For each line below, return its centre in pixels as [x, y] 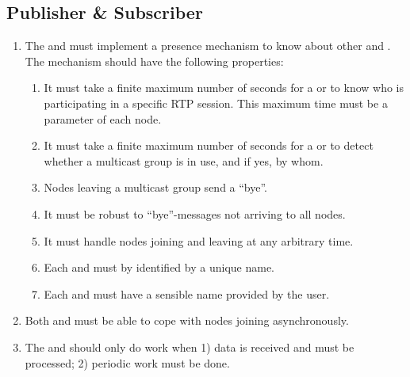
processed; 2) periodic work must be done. [127, 362]
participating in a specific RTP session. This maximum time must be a [216, 103]
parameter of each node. [103, 118]
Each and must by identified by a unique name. [159, 267]
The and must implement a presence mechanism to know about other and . [208, 46]
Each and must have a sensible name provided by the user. [187, 293]
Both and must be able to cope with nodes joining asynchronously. [187, 320]
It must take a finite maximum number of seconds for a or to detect [209, 145]
